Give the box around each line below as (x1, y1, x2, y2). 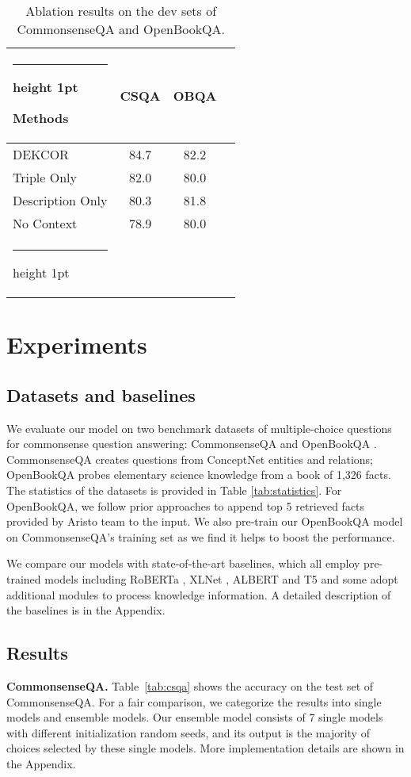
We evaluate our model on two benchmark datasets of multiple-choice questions (6, 419, 392, 436)
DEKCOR (13, 145, 69, 163)
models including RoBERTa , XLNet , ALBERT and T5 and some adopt (44, 570, 398, 587)
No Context (13, 214, 78, 232)
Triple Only (13, 168, 77, 186)
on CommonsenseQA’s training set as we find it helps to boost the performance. (6, 528, 395, 545)
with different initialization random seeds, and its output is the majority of (6, 724, 370, 741)
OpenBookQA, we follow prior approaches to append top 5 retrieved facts (6, 497, 365, 514)
